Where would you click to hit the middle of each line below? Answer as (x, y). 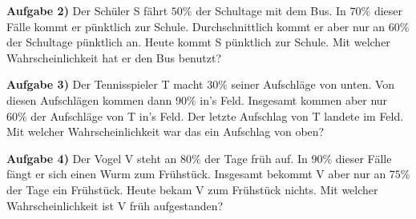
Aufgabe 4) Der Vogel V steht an (92, 158)
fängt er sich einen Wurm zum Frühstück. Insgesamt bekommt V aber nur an (196, 174)
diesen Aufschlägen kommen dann (89, 100)
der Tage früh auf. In (256, 158)
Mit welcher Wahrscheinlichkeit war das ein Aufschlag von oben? (166, 131)
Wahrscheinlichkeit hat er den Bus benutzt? (114, 57)
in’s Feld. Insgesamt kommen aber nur (294, 100)
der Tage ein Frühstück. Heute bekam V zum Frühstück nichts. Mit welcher (192, 189)
